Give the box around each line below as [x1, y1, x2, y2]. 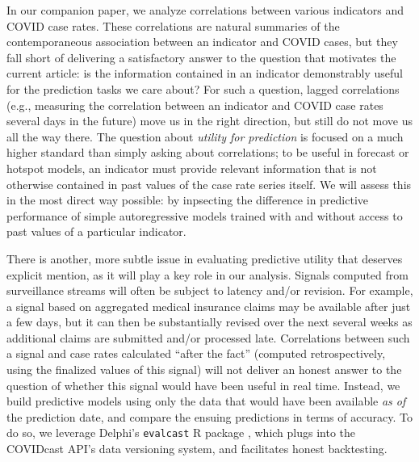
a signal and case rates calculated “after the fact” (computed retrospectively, [6, 345, 386, 362]
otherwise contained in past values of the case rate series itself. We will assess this [6, 175, 412, 192]
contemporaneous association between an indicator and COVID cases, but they [6, 33, 398, 50]
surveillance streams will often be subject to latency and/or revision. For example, [6, 282, 413, 299]
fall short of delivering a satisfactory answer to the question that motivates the [6, 48, 396, 65]
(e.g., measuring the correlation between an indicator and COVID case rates [6, 96, 383, 113]
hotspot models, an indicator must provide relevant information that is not [6, 159, 377, 176]
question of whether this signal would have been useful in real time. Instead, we [6, 376, 400, 393]
